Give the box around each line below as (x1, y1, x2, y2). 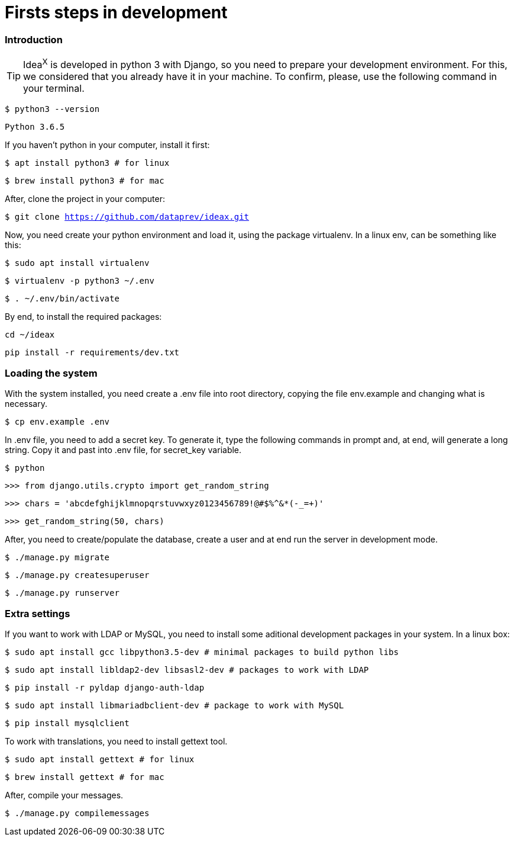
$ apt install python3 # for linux (5, 158, 170, 168)
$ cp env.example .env (5, 417, 110, 427)
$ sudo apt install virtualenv (5, 258, 150, 268)
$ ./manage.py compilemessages (5, 808, 150, 818)
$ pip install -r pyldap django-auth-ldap (5, 682, 205, 692)
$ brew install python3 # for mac (5, 176, 164, 186)
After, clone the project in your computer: (5, 194, 166, 204)
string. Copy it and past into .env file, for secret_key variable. (5, 445, 242, 455)
